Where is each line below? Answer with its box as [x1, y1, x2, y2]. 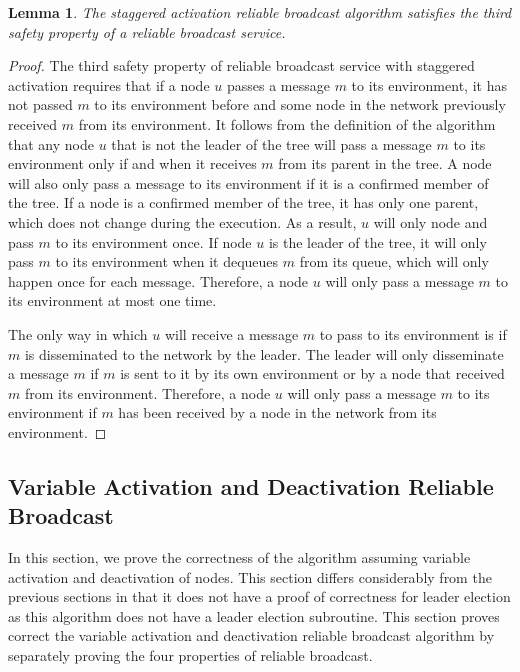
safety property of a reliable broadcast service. [8, 21, 286, 42]
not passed [8, 94, 73, 115]
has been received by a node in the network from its [118, 402, 437, 423]
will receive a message [164, 323, 299, 344]
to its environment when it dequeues [55, 251, 279, 272]
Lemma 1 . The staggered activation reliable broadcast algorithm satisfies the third [8, 2, 512, 22]
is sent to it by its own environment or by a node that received [120, 363, 505, 384]
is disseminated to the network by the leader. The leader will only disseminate [24, 343, 504, 364]
